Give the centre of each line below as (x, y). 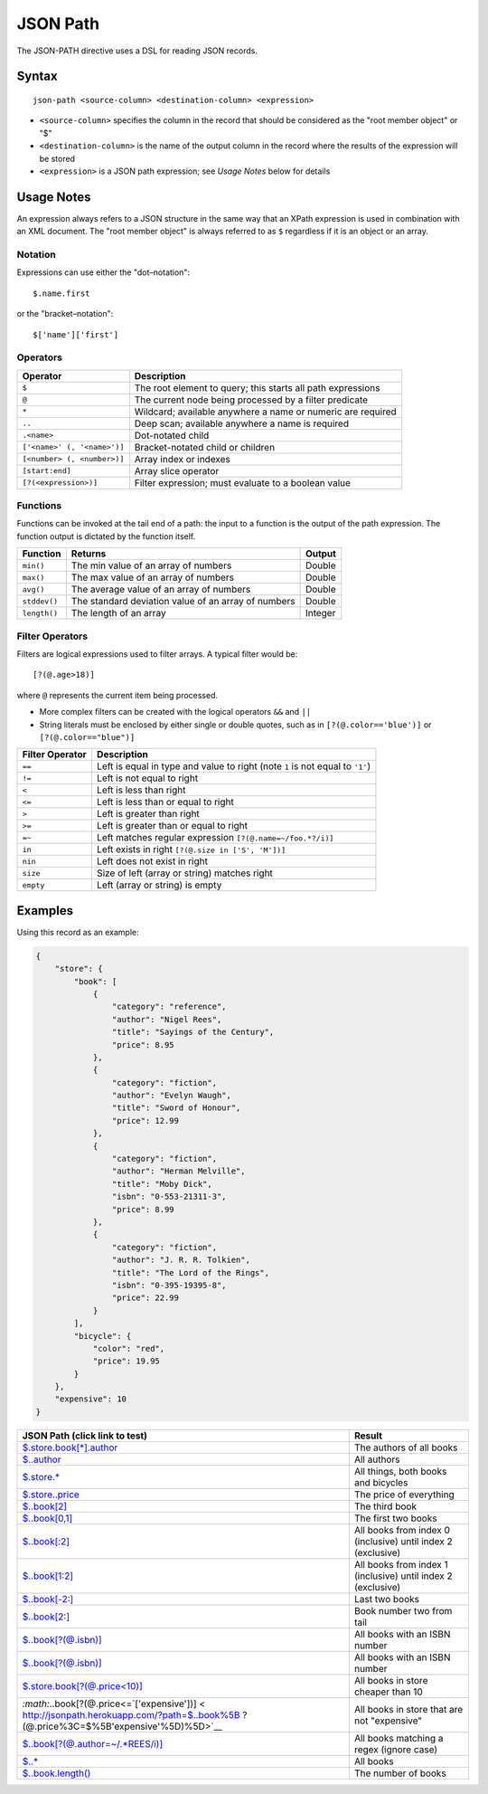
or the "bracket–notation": (65, 314)
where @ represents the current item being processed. (117, 695)
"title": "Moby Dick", (162, 1184)
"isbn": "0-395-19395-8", (169, 1285)
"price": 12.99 (145, 1120)
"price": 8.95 (143, 1044)
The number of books (400, 1773)
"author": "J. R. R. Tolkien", (181, 1260)
